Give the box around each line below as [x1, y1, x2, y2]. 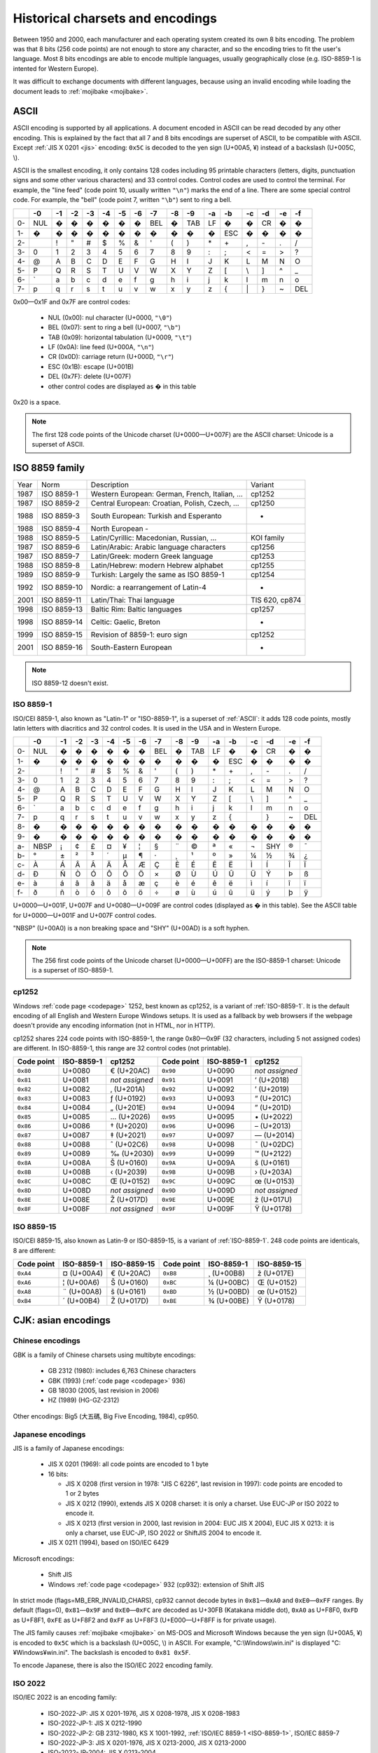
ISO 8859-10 [41, 583, 83, 593]
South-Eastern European [90, 642, 173, 652]
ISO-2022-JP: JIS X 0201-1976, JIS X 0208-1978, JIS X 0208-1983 [48, 1709, 240, 1717]
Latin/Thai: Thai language [90, 595, 175, 605]
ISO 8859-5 [41, 533, 80, 543]
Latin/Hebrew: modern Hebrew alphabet [90, 561, 224, 571]
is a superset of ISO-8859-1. [31, 966, 114, 975]
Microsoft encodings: [13, 1554, 75, 1563]
